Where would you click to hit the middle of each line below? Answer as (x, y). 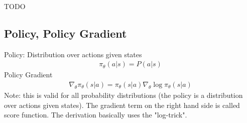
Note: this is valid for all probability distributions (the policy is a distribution (124, 95)
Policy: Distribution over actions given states (73, 54)
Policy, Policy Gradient (66, 33)
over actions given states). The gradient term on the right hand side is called (122, 105)
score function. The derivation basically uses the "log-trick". (96, 115)
